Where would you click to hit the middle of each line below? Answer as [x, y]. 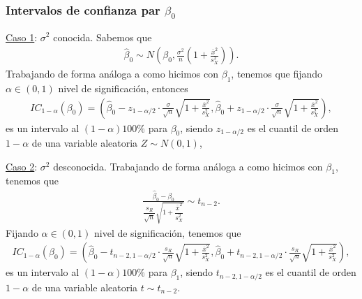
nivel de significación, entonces [123, 88]
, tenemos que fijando [277, 74]
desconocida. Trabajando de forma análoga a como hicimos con [188, 166]
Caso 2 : [22, 166]
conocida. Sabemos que [103, 37]
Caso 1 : [22, 37]
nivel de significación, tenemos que [167, 232]
